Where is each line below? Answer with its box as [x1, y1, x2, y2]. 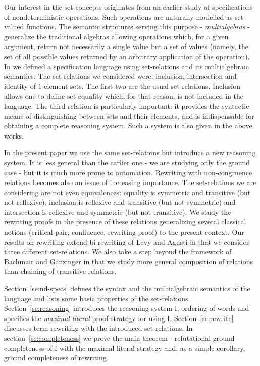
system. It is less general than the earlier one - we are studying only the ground [4, 157, 250, 167]
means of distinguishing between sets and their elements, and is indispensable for [4, 110, 254, 121]
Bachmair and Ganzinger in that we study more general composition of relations [4, 256, 253, 266]
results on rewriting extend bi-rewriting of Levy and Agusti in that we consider [4, 236, 249, 247]
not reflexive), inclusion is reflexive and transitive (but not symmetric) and [4, 197, 236, 207]
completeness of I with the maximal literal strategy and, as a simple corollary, [4, 342, 245, 353]
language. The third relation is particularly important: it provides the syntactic [4, 100, 249, 111]
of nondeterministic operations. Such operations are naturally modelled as [4, 11, 233, 22]
